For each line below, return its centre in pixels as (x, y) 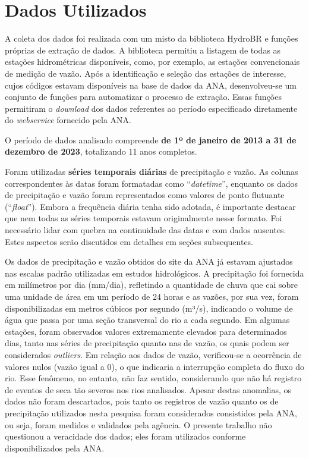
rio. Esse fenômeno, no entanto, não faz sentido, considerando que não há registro (153, 378)
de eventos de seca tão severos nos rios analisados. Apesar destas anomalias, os (148, 389)
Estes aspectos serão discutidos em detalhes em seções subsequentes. (129, 241)
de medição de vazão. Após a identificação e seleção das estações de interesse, (146, 73)
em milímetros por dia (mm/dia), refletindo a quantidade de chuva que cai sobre (152, 285)
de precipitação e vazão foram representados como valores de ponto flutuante (145, 195)
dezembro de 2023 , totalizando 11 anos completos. (101, 151)
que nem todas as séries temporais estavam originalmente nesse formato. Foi (144, 218)
